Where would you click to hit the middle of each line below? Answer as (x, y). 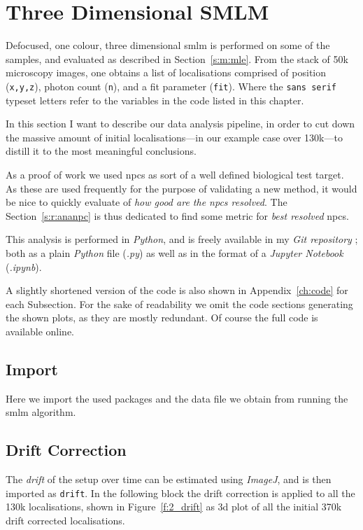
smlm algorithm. (41, 412)
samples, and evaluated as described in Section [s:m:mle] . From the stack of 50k (177, 58)
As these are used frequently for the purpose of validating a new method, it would (181, 188)
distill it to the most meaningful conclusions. (101, 151)
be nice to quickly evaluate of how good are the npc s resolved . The (147, 202)
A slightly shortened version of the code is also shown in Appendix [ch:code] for (177, 290)
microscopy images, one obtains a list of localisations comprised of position (166, 72)
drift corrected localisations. (65, 520)
